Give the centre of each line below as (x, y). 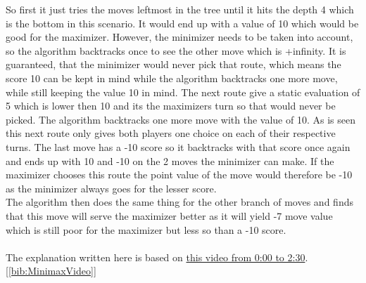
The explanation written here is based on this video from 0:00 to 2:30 (156, 257)
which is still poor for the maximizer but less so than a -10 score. (146, 229)
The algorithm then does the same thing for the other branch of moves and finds (179, 202)
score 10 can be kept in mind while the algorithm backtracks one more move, (172, 78)
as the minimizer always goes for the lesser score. (111, 188)
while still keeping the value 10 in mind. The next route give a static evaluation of (183, 92)
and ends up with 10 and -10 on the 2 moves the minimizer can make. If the (170, 160)
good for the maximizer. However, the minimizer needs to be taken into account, (179, 37)
